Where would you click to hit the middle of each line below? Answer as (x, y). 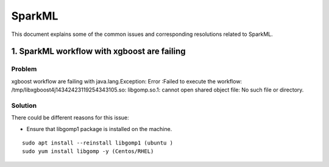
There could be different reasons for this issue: (70, 118)
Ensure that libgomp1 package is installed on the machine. (99, 129)
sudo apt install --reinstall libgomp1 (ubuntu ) (98, 143)
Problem (24, 69)
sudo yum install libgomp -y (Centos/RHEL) (88, 151)
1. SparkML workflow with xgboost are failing (98, 52)
